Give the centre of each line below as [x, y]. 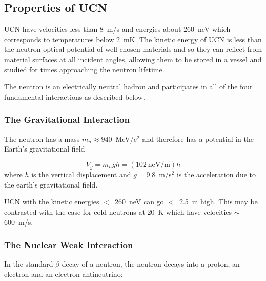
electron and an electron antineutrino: [64, 274]
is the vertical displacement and [81, 174]
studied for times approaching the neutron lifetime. [84, 69]
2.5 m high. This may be [218, 202]
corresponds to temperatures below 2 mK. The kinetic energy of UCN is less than [133, 39]
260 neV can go [139, 202]
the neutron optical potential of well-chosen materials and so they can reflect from [133, 49]
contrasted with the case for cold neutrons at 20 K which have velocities [118, 212]
